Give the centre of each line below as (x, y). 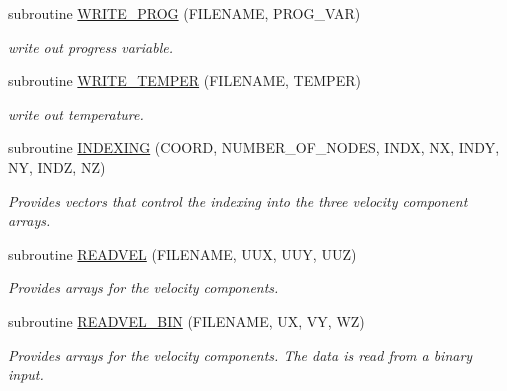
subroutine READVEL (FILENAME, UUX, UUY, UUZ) (182, 253)
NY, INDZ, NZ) (57, 166)
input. (26, 374)
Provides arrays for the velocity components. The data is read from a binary (240, 354)
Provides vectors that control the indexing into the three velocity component (238, 200)
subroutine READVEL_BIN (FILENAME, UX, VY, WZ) (186, 320)
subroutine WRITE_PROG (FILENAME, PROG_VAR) (184, 13)
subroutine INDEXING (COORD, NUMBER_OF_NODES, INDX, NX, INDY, (254, 147)
